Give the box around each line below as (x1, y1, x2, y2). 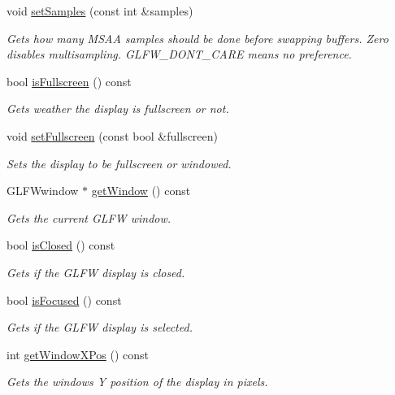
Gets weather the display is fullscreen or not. (7, 100, 229, 117)
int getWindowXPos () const (7, 345, 149, 362)
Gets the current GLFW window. (7, 209, 171, 226)
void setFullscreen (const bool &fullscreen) (7, 127, 218, 144)
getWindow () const (91, 182, 191, 199)
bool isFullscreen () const (7, 72, 132, 89)
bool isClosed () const (7, 237, 115, 254)
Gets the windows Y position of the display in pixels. (7, 373, 268, 390)
